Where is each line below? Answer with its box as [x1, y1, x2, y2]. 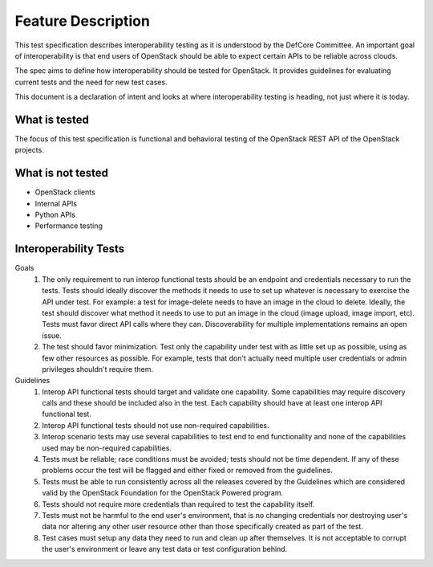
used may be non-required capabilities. [42, 443, 172, 453]
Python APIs [34, 210, 76, 220]
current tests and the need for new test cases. [14, 77, 168, 87]
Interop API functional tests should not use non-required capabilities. [42, 420, 269, 430]
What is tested [14, 112, 90, 126]
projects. [14, 145, 44, 155]
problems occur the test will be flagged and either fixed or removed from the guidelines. [42, 466, 333, 475]
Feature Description [14, 12, 150, 30]
